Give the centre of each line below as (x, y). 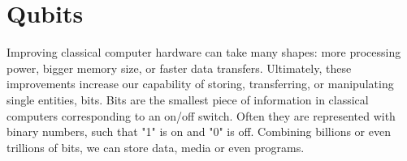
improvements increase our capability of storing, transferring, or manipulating (200, 84)
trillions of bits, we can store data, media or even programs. (156, 147)
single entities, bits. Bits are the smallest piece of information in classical (188, 99)
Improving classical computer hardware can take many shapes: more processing (204, 52)
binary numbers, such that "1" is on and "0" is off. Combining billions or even (199, 131)
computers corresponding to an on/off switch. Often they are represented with (201, 115)
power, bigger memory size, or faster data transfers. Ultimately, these (179, 68)
